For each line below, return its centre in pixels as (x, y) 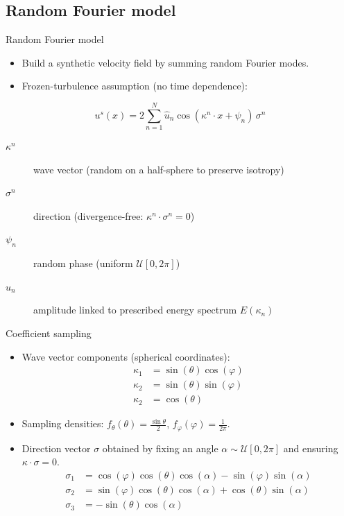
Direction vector (56, 448)
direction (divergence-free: (88, 215)
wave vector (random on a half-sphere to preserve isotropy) (159, 169)
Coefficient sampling (49, 333)
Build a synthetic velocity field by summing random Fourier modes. (165, 62)
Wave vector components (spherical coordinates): (126, 356)
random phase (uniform (83, 263)
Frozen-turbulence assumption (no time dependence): (135, 86)
